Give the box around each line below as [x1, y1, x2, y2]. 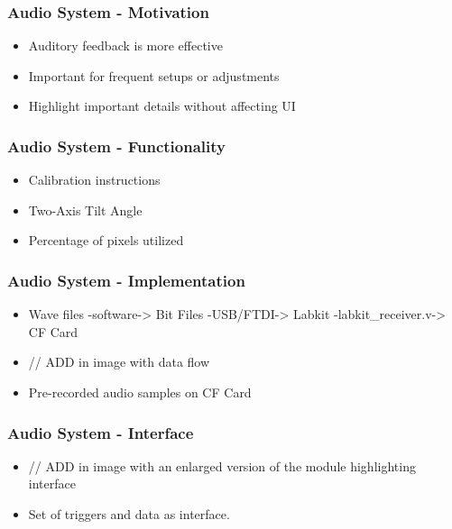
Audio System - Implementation [7, 269, 245, 291]
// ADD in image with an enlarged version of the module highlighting [28, 456, 416, 475]
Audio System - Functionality [7, 134, 226, 157]
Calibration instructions [28, 170, 161, 189]
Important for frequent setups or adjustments [28, 66, 280, 85]
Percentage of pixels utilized [28, 231, 184, 250]
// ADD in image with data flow [28, 352, 210, 371]
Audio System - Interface [7, 421, 194, 443]
